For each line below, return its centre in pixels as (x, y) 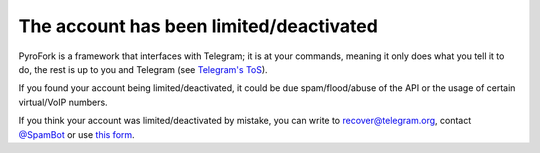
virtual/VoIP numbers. (63, 102)
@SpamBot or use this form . (76, 134)
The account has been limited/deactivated (198, 26)
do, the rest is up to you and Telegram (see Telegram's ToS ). (143, 69)
